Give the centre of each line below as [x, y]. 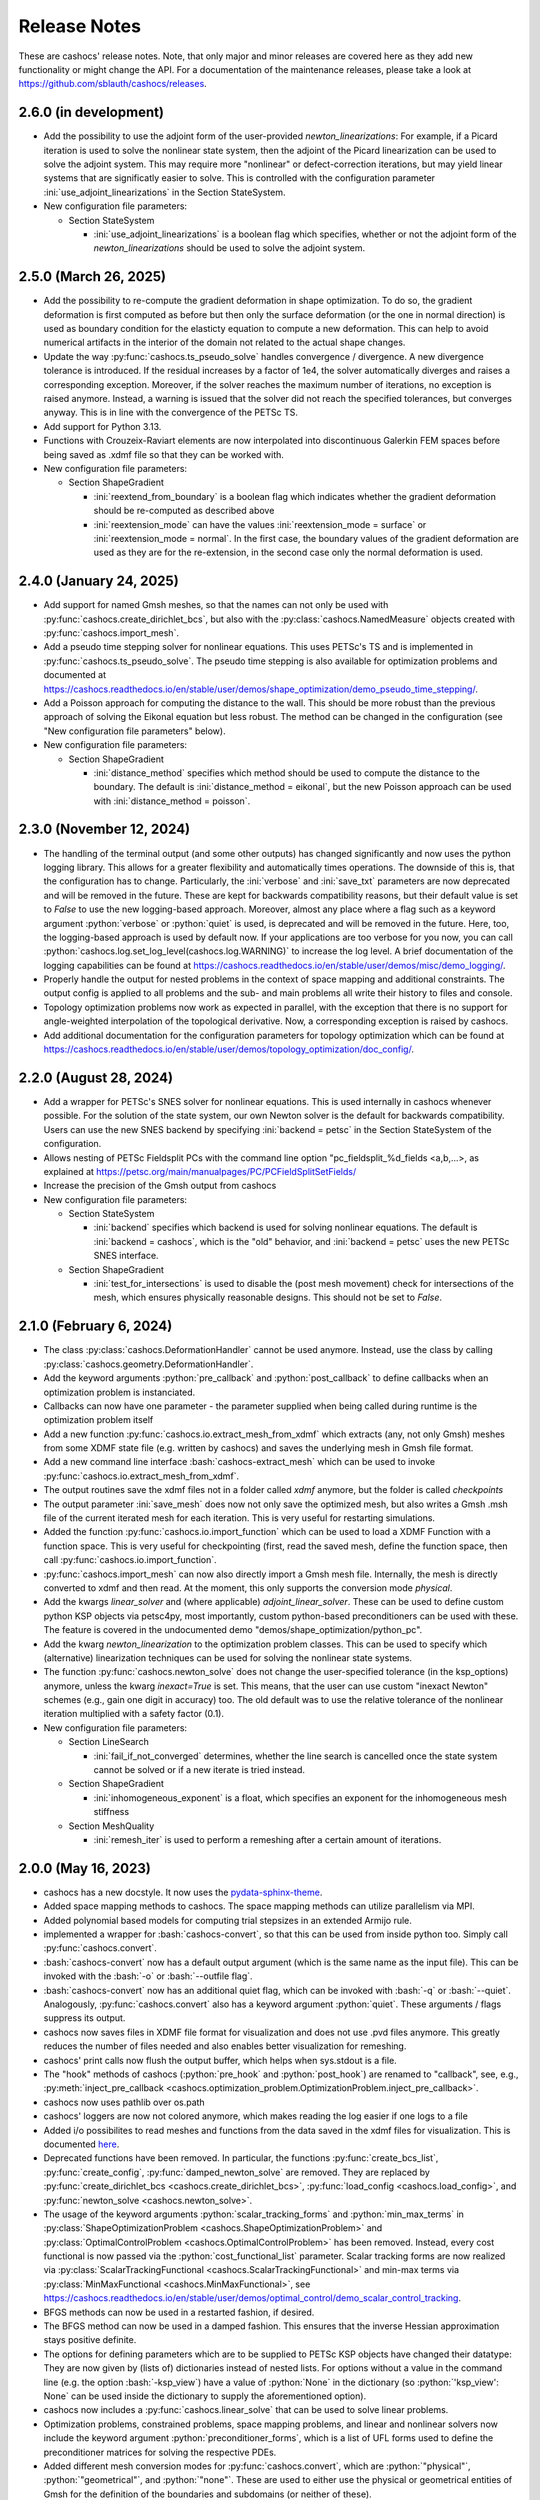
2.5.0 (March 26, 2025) [92, 276]
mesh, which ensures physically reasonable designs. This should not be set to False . [268, 1297]
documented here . [81, 2144]
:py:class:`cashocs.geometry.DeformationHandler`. [148, 1364]
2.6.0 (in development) [91, 112]
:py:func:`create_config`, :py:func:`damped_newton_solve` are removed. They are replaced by [236, 2172]
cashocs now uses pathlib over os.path [124, 2102]
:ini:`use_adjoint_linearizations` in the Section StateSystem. [164, 192]
